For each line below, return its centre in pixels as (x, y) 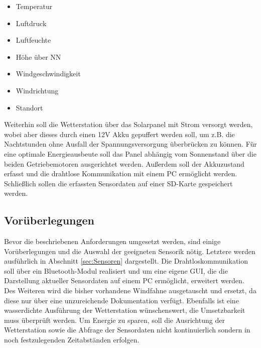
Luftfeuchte (33, 40)
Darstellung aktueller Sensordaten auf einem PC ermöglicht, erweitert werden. (124, 280)
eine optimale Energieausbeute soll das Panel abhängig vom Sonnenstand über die (130, 153)
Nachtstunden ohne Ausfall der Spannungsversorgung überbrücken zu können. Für (130, 144)
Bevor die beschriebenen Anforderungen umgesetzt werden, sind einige (112, 241)
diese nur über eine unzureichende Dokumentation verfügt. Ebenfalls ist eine (121, 300)
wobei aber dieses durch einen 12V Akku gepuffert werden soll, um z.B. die (119, 134)
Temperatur (34, 6)
